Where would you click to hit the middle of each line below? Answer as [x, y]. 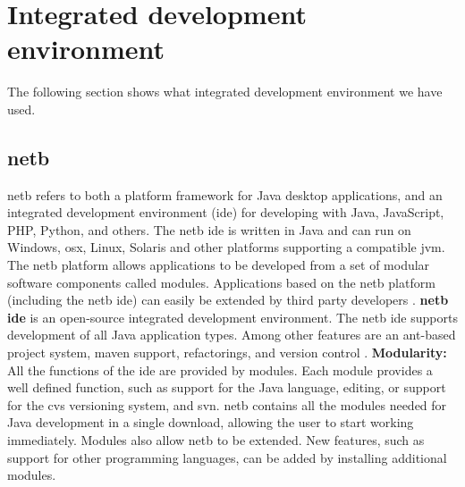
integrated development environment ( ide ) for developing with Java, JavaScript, [226, 212]
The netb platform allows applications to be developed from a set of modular [219, 265]
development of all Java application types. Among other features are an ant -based [232, 335]
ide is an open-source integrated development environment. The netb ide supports [232, 317]
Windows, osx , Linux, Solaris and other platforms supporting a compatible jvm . [226, 247]
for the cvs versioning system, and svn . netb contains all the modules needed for [227, 404]
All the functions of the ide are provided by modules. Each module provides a [220, 369]
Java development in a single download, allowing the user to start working [211, 422]
